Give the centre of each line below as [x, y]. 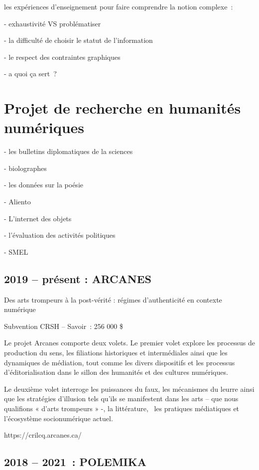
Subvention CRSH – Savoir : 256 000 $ [64, 326]
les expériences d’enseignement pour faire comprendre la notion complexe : [119, 6]
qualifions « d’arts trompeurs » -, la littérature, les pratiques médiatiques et [122, 408]
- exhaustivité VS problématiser [53, 23]
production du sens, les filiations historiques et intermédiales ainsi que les [116, 353]
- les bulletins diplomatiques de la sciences [68, 151]
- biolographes [25, 168]
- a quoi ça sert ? [30, 74]
